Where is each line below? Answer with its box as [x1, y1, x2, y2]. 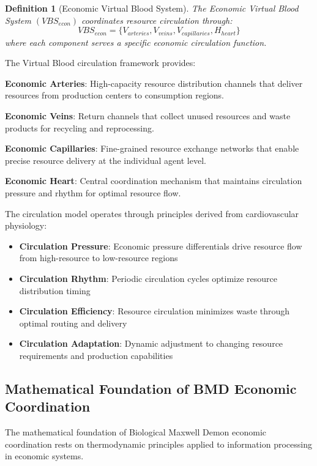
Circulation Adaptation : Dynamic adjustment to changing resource [19, 337, 283, 350]
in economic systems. [5, 449, 84, 462]
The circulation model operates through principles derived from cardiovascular [5, 207, 299, 220]
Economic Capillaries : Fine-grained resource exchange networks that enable [5, 142, 299, 155]
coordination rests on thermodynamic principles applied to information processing [5, 437, 312, 450]
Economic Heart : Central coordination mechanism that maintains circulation [5, 174, 302, 187]
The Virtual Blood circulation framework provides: [5, 56, 196, 69]
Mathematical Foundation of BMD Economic [5, 379, 297, 398]
